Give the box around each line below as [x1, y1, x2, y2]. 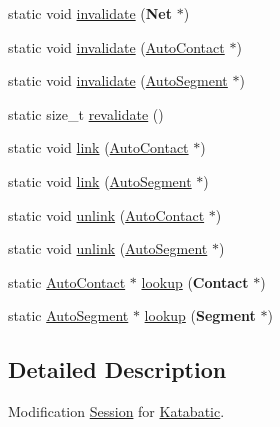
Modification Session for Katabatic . [8, 401, 225, 422]
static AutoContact [8, 271, 126, 292]
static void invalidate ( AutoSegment [8, 70, 228, 91]
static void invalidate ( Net [8, 3, 173, 23]
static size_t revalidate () [8, 103, 164, 124]
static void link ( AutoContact [8, 137, 189, 158]
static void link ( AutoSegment [8, 170, 192, 191]
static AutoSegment [8, 305, 129, 326]
